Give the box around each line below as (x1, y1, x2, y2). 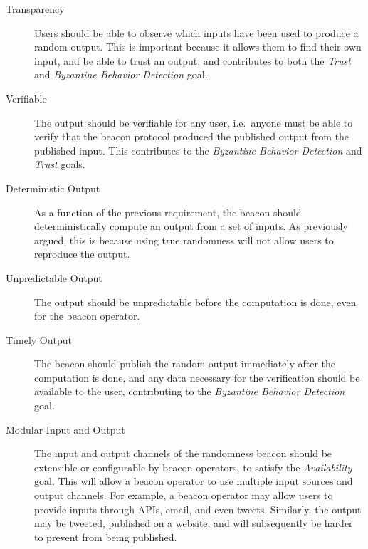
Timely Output (6, 332, 72, 347)
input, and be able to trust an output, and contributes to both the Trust (34, 53, 351, 68)
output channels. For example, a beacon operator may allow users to (34, 488, 333, 503)
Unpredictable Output (6, 270, 102, 285)
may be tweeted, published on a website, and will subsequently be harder (34, 516, 353, 530)
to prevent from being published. (34, 529, 177, 544)
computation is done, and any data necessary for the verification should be (34, 370, 360, 385)
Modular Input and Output (6, 422, 125, 436)
